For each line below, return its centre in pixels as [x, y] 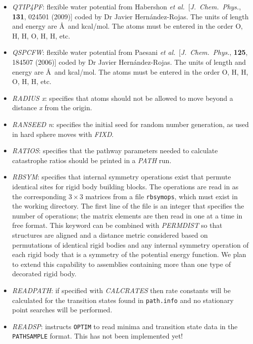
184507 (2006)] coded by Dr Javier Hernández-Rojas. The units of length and [129, 62]
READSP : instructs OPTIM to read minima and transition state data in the [125, 326]
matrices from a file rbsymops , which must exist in [162, 196]
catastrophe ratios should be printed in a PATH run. [92, 160]
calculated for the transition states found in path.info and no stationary [123, 300]
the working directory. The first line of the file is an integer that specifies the [128, 206]
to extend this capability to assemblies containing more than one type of [122, 264]
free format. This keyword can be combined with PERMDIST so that [117, 225]
